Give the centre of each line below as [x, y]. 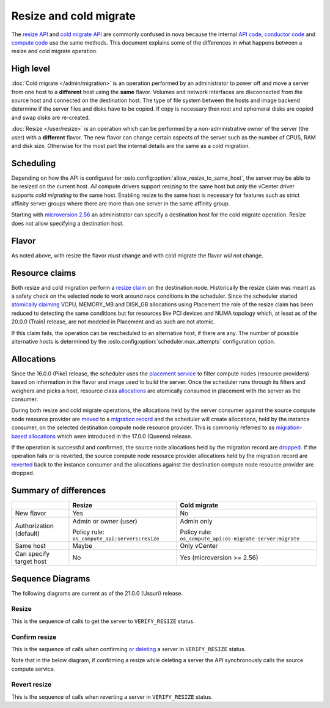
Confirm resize [34, 637]
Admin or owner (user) [105, 522]
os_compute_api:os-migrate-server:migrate [240, 539]
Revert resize [31, 685]
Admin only [196, 522]
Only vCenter [199, 546]
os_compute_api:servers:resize [116, 539]
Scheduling [34, 163]
